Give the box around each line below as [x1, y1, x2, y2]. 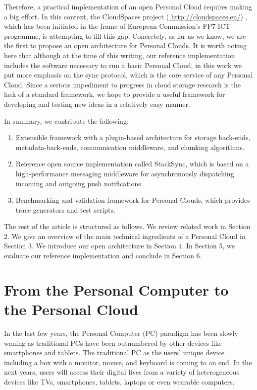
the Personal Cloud [4, 299, 139, 319]
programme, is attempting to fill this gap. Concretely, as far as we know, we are [4, 30, 246, 41]
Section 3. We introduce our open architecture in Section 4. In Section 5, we [4, 240, 235, 251]
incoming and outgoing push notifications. [15, 178, 143, 188]
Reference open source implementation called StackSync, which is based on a [15, 158, 249, 169]
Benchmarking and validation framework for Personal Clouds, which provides [15, 195, 250, 205]
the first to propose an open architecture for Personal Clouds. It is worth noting [4, 40, 247, 51]
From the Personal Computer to [4, 279, 229, 300]
